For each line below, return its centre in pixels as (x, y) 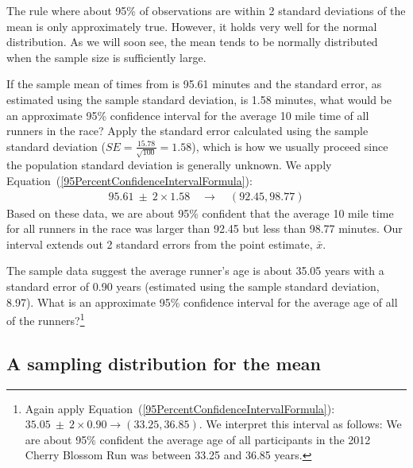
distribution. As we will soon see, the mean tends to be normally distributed (192, 42)
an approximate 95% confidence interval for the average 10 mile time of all (188, 115)
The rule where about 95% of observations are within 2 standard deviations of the (206, 10)
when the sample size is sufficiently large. (106, 57)
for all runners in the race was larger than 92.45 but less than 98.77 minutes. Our (205, 228)
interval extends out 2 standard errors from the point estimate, (160, 244)
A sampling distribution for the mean (164, 363)
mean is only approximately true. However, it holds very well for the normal (192, 26)
